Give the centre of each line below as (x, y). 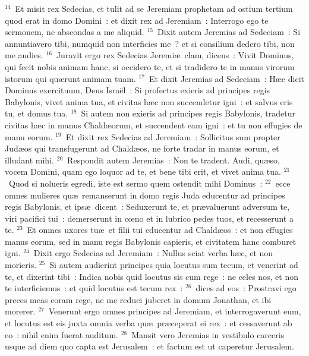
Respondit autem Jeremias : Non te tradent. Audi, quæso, (174, 160)
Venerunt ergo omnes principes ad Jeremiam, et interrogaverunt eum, (175, 311)
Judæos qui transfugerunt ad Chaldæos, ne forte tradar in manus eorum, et (142, 148)
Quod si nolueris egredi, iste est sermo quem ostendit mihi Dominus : (135, 183)
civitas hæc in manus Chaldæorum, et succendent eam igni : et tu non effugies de (154, 125)
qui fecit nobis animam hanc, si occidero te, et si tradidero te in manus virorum (150, 66)
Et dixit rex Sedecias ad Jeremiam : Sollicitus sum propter (173, 136)
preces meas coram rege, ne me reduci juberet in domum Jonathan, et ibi (138, 299)
